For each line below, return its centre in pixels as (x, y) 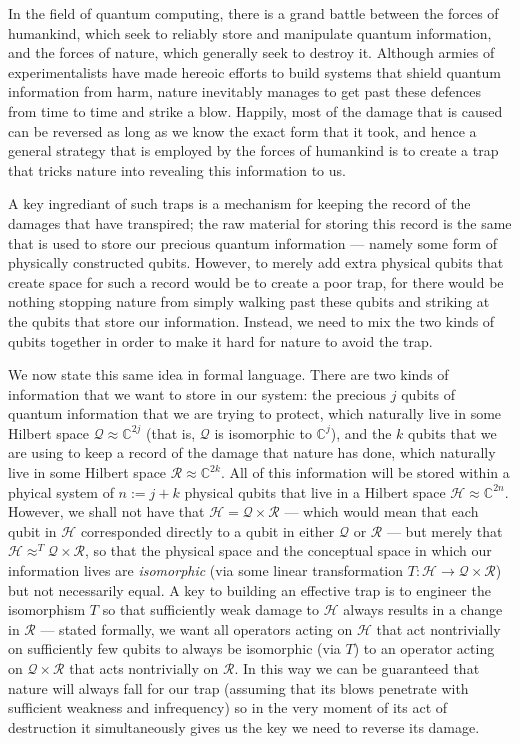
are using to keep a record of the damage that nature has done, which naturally (252, 452)
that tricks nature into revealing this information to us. (177, 169)
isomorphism (47, 609)
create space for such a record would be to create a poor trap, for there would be (256, 281)
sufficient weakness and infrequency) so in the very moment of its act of (228, 707)
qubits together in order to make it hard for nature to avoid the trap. (220, 340)
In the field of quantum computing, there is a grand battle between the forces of (253, 13)
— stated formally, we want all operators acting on (196, 628)
